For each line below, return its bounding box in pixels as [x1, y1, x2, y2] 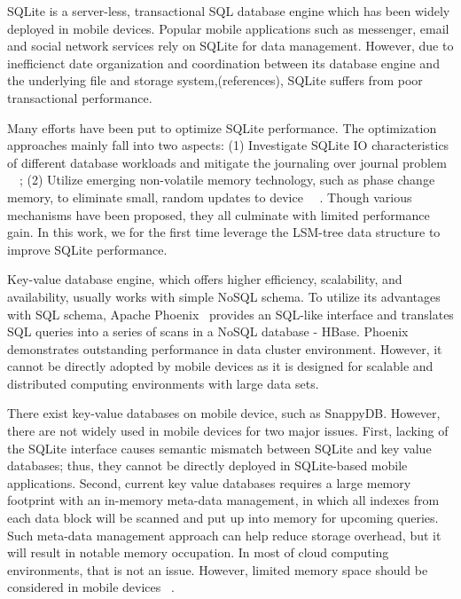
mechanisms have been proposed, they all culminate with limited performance [7, 205, 430, 224]
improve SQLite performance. [7, 240, 168, 258]
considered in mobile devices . [7, 578, 175, 596]
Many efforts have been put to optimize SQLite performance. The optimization [7, 118, 437, 137]
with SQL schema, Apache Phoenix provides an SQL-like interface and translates [7, 304, 454, 323]
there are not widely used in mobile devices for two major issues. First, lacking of [7, 422, 449, 440]
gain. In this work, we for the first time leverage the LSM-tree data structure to [7, 223, 441, 241]
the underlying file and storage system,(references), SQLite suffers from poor [7, 71, 423, 90]
